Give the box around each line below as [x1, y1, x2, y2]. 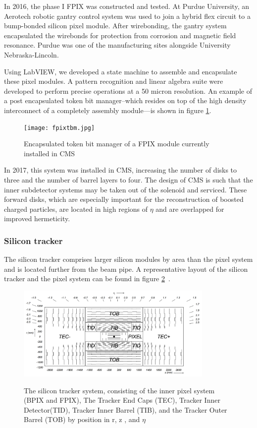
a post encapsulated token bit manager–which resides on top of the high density [4, 95, 247, 106]
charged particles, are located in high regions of [4, 203, 148, 214]
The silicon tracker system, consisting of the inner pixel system [24, 385, 215, 395]
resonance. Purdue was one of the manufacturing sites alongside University [4, 40, 231, 50]
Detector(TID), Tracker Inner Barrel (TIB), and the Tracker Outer [24, 404, 227, 415]
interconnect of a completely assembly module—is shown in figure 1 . [4, 105, 211, 115]
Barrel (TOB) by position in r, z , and [24, 414, 140, 425]
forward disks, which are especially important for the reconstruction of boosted [4, 194, 244, 204]
